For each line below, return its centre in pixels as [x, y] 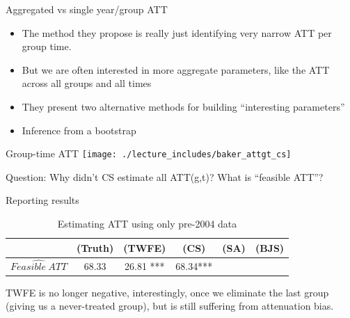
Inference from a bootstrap [79, 130]
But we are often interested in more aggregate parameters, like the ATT [176, 69]
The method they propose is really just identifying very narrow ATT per [177, 32]
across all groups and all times [87, 83]
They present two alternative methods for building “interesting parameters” [183, 106]
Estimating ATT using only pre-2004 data [147, 223]
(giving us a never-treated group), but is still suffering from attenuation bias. [170, 306]
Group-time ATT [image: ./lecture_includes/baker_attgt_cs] [149, 153]
